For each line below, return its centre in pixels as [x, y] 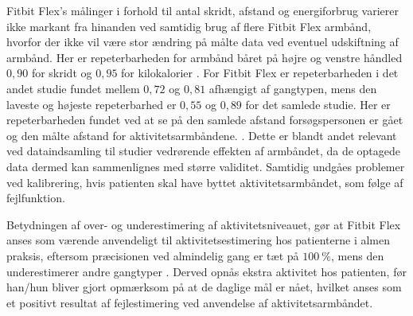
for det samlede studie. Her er [318, 104]
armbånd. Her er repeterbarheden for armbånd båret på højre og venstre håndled [205, 57]
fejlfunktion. [36, 198]
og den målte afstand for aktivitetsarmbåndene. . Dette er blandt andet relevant [202, 135]
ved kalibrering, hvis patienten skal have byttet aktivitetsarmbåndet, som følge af [205, 182]
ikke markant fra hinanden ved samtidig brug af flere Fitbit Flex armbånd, [189, 26]
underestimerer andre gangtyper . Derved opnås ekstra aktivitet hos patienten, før [206, 271]
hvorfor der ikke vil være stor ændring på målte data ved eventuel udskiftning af [203, 42]
